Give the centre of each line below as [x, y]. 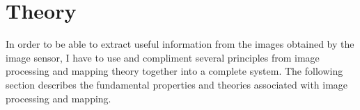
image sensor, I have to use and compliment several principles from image [163, 57]
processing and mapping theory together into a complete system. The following [174, 71]
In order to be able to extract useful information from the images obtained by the [180, 44]
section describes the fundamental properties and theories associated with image [177, 84]
